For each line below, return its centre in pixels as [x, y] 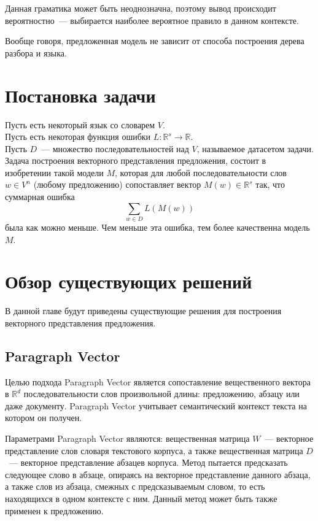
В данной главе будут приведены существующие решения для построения [143, 311]
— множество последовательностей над [115, 148]
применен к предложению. [54, 510]
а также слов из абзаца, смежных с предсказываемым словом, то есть [135, 486]
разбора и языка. [36, 52]
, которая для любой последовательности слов [201, 172]
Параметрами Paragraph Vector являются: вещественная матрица [127, 438]
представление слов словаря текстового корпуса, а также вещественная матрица [154, 450]
